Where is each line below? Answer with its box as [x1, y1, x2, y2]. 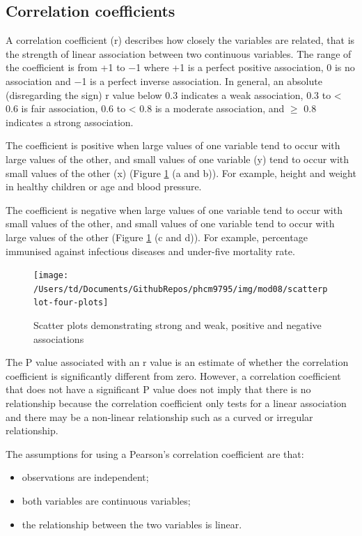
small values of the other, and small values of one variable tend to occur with [6, 216, 335, 231]
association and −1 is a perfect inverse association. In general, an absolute [6, 73, 322, 88]
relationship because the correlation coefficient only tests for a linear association [6, 396, 347, 411]
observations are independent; [22, 470, 149, 484]
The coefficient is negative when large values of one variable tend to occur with [6, 202, 343, 217]
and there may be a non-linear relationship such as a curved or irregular [6, 409, 313, 424]
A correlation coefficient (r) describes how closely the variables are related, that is [6, 33, 355, 47]
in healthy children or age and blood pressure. [6, 179, 202, 194]
